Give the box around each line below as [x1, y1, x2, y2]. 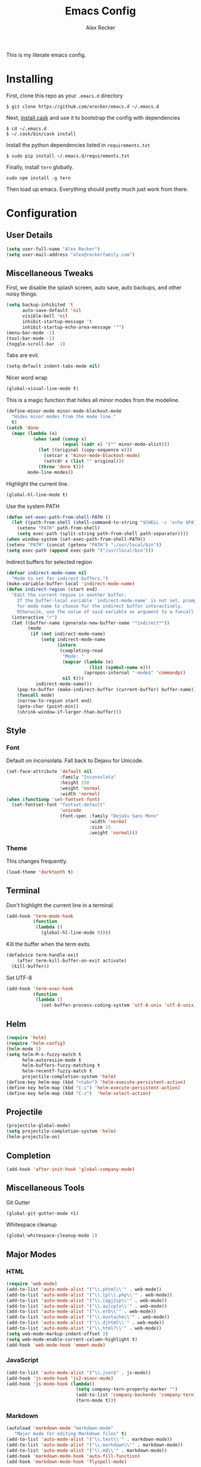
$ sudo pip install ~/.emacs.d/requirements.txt [6, 153, 130, 159]
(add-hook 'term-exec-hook [6, 985, 74, 991]
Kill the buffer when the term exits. [6, 941, 92, 948]
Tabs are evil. [6, 352, 39, 359]
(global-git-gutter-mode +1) [6, 1210, 79, 1216]
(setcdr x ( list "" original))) [44, 458, 124, 464]
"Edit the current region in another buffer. [11, 592, 127, 598]
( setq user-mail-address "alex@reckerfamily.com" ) [6, 251, 135, 258]
